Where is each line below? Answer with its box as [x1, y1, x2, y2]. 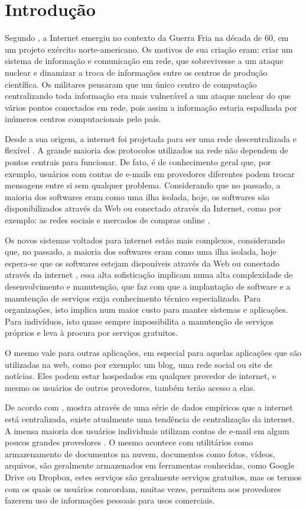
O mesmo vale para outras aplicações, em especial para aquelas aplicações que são [5, 346, 302, 358]
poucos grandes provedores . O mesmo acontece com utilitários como [5, 436, 253, 448]
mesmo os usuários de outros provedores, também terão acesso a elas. [5, 381, 256, 393]
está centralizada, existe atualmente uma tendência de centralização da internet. [5, 412, 295, 425]
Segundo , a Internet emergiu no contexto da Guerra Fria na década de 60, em [5, 31, 289, 44]
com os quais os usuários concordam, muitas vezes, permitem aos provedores [5, 482, 281, 495]
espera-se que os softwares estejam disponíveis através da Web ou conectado [5, 256, 280, 269]
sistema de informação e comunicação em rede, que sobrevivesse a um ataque [5, 54, 284, 67]
